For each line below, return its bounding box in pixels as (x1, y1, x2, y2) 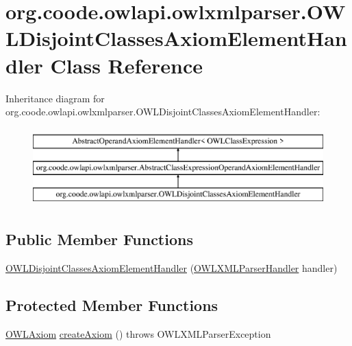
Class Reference (50, 51, 203, 79)
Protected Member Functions (5, 294, 218, 315)
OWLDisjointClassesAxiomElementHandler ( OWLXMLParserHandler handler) (5, 260, 338, 275)
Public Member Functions (5, 229, 193, 250)
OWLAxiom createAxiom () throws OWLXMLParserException (5, 326, 271, 341)
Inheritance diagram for (5, 91, 105, 105)
